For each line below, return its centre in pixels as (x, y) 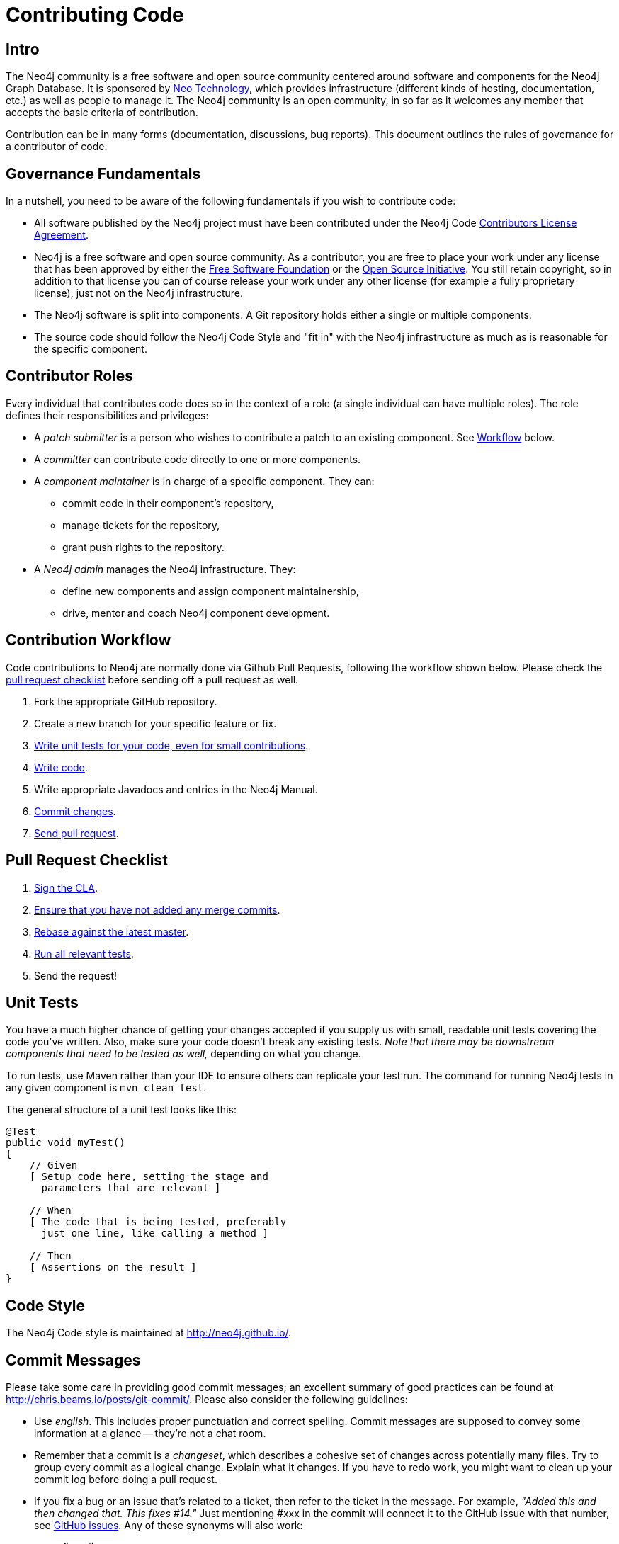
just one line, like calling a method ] (155, 1233)
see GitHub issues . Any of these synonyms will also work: (169, 1526)
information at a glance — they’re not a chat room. (150, 1434)
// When (50, 1211)
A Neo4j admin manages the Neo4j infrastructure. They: (165, 569)
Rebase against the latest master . (112, 931)
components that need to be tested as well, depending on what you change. (183, 1054)
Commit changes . (75, 811)
